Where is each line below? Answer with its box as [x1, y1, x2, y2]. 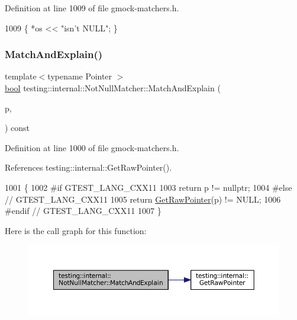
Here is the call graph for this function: [5, 224, 147, 236]
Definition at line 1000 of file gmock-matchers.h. [5, 141, 179, 153]
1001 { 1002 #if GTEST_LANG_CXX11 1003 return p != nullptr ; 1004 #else [5, 181, 292, 193]
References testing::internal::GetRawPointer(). [5, 161, 172, 174]
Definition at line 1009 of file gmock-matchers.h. [5, 2, 179, 14]
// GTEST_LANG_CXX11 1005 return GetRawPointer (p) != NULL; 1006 [5, 193, 281, 205]
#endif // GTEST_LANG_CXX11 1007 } [5, 204, 162, 217]
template [5, 70, 37, 82]
